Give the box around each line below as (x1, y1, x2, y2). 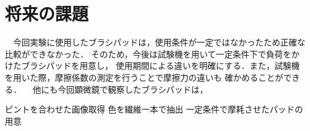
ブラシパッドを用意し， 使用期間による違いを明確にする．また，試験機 (21, 59, 300, 72)
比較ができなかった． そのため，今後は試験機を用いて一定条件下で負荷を (5, 47, 291, 60)
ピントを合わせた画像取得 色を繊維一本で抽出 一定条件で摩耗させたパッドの (5, 103, 303, 115)
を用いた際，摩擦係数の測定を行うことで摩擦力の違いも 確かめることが (5, 71, 284, 83)
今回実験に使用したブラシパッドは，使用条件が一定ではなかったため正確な (13, 36, 306, 48)
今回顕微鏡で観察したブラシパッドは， (57, 83, 208, 95)
